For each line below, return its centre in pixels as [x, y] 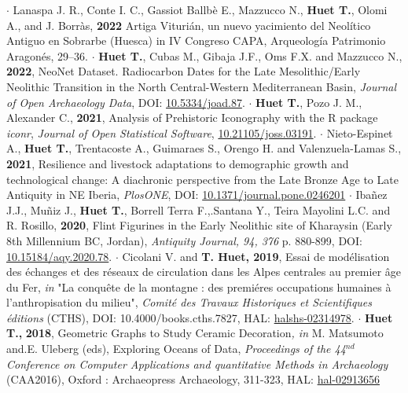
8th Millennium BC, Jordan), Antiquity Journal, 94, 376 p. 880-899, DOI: [184, 240]
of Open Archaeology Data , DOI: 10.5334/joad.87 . [126, 102]
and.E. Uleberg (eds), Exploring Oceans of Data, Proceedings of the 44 [176, 349]
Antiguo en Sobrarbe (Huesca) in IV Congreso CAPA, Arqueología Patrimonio [196, 40]
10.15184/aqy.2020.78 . [59, 256]
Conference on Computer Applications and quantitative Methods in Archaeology [197, 364]
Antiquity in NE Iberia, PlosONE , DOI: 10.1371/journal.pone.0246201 [176, 195]
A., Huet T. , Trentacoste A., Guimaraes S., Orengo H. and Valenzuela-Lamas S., [204, 148]
